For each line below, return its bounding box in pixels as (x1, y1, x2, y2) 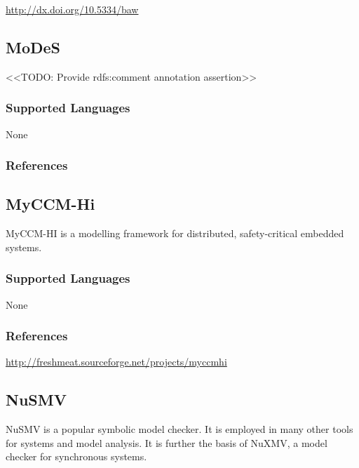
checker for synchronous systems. (6, 449, 147, 464)
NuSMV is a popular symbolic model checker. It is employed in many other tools (6, 422, 353, 436)
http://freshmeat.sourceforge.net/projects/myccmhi (6, 354, 227, 369)
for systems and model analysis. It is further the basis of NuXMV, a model (6, 435, 327, 450)
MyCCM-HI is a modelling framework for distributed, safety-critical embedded (6, 226, 344, 241)
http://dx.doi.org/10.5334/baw (6, 2, 139, 16)
